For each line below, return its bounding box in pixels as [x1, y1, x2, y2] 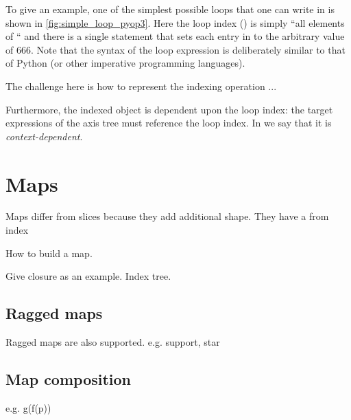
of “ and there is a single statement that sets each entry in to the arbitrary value [5, 29, 345, 43]
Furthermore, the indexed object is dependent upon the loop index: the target [5, 102, 333, 116]
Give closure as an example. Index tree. [5, 269, 171, 283]
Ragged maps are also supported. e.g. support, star [5, 335, 220, 349]
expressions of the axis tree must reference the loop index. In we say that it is [5, 115, 332, 130]
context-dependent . [5, 129, 83, 143]
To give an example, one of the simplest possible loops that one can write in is [5, 2, 335, 16]
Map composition [5, 368, 132, 390]
